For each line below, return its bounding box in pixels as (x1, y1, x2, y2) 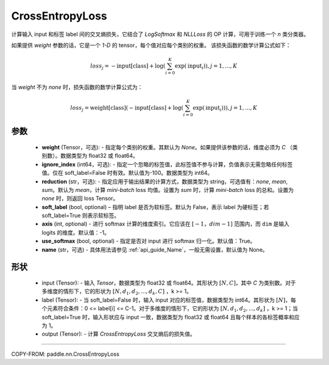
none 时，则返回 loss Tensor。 (41, 195, 119, 202)
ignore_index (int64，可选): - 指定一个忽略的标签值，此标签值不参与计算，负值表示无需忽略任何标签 (41, 160, 293, 168)
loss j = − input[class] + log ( (90, 63, 166, 71)
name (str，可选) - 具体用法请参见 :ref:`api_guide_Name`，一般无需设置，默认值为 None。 (41, 246, 268, 253)
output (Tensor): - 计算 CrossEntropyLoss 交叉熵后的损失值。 (41, 330, 196, 338)
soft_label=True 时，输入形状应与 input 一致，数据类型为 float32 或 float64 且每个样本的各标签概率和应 (41, 313, 300, 321)
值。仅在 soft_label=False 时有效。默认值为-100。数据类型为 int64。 (41, 169, 213, 177)
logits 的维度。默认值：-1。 (41, 229, 110, 236)
